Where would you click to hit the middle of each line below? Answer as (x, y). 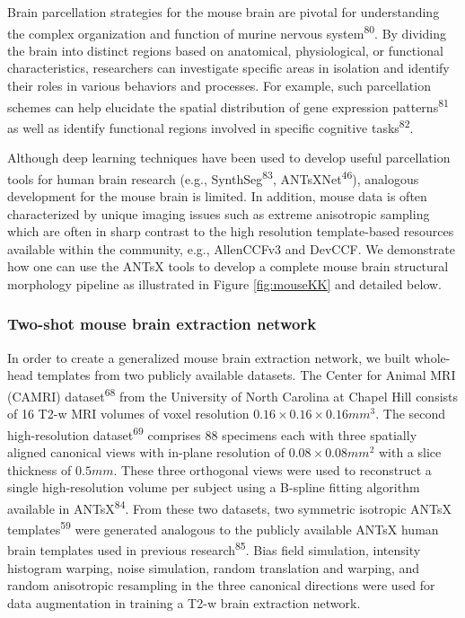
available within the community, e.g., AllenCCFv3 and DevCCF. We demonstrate (231, 248)
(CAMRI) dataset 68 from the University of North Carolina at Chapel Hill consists (233, 394)
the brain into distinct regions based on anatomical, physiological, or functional (225, 50)
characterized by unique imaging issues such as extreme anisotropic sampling (219, 213)
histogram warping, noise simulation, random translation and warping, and (214, 567)
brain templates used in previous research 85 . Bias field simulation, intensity (214, 548)
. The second (411, 414)
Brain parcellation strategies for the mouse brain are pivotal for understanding (224, 12)
